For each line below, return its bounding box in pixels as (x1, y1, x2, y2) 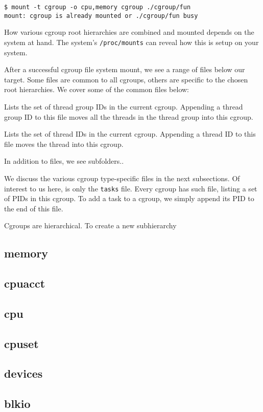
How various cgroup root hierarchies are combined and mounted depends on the (4, 27, 254, 37)
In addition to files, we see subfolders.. (4, 156, 124, 166)
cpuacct (4, 275, 45, 291)
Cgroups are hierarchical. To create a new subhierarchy (4, 220, 177, 231)
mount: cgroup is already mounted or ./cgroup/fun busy (4, 12, 198, 19)
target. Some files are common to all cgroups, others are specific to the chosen (4, 74, 248, 84)
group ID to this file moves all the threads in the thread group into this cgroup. (4, 111, 253, 122)
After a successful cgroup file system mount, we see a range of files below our (4, 64, 245, 75)
